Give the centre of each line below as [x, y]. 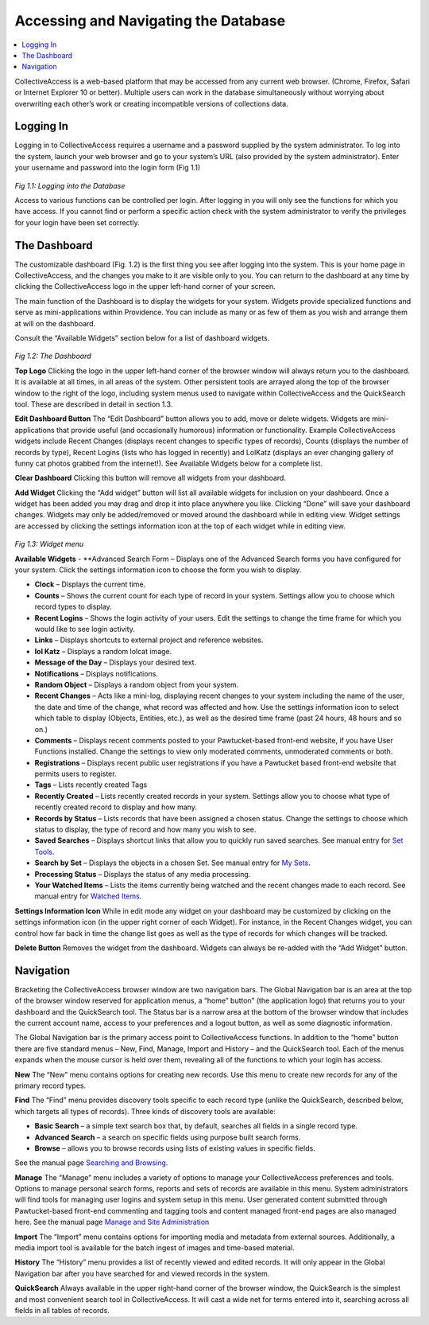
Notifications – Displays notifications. [97, 673]
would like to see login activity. [85, 629]
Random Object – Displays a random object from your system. [137, 684]
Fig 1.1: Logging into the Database [70, 185]
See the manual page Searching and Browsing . [91, 1163]
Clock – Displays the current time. [90, 584]
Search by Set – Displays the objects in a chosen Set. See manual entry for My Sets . [173, 863]
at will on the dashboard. [55, 323]
